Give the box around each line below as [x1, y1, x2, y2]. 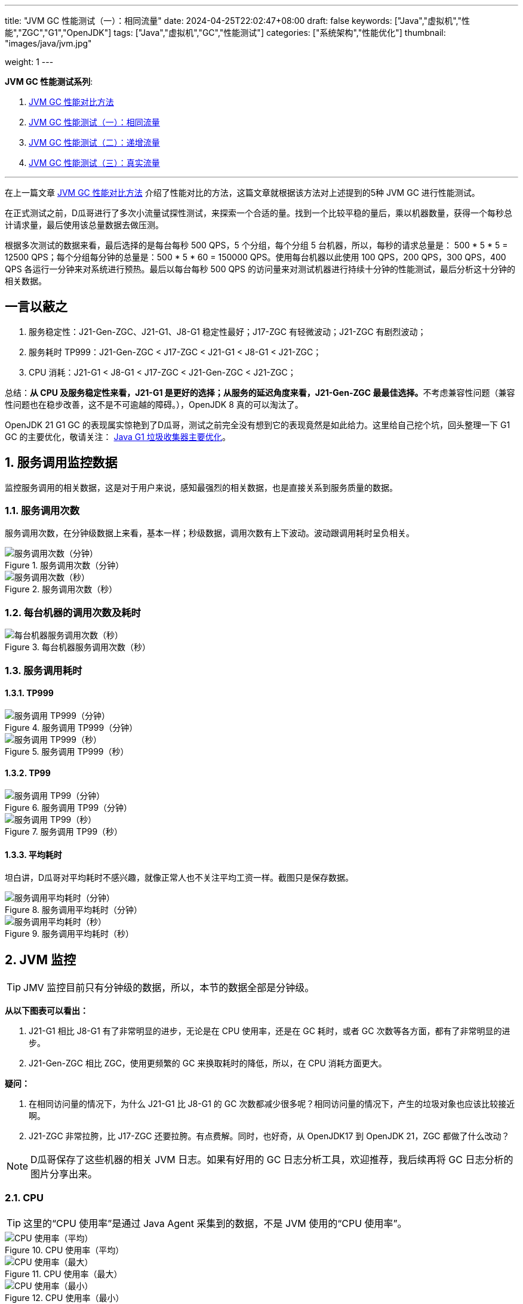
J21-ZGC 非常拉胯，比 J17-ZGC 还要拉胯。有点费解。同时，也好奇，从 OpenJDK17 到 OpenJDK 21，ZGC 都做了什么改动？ [29, 1131, 510, 1142]
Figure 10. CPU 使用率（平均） [5, 1244, 124, 1255]
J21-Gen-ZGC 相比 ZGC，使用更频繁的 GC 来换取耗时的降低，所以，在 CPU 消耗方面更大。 [29, 1058, 387, 1069]
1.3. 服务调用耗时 [5, 664, 82, 676]
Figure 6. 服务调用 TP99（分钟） [5, 802, 133, 813]
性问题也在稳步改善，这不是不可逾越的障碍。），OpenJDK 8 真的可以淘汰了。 [5, 399, 303, 410]
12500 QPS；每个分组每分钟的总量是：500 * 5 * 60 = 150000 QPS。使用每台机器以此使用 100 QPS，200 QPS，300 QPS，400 [5, 252, 506, 262]
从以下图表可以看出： [5, 1005, 88, 1016]
